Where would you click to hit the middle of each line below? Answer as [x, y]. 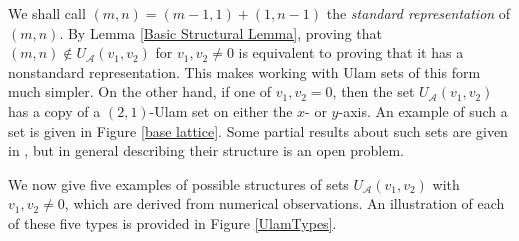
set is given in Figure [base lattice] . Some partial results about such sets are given [258, 130]
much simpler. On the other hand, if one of [140, 91]
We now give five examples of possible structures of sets [178, 183]
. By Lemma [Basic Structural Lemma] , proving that [220, 32]
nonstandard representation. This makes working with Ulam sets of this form [244, 71]
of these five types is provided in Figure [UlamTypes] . [172, 222]
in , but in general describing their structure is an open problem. [206, 150]
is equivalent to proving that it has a [351, 52]
